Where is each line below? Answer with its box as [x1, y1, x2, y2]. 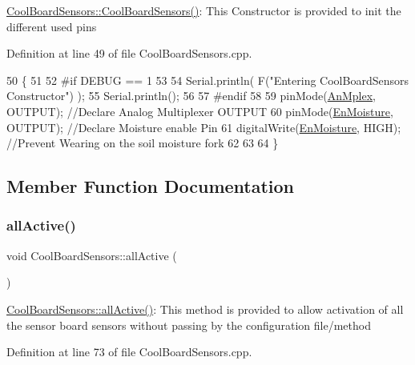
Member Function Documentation [6, 174, 295, 199]
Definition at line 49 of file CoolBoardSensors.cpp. [6, 45, 252, 62]
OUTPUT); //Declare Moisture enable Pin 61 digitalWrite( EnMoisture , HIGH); [6, 118, 401, 135]
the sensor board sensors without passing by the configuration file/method [6, 316, 371, 333]
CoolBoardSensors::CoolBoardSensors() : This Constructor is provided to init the [6, 2, 401, 18]
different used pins [6, 18, 97, 34]
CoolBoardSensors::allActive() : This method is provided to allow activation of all [6, 300, 404, 317]
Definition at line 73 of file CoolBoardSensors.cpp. [6, 343, 252, 360]
